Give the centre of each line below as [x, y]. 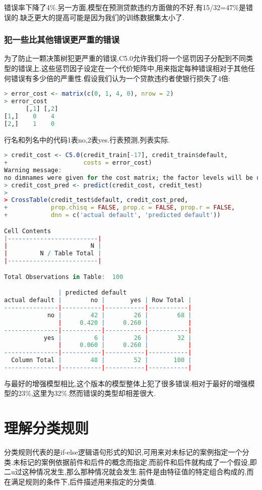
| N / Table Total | [53, 254]
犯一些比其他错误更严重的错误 [62, 40]
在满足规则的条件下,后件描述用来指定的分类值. [80, 481]
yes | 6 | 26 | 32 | [118, 338]
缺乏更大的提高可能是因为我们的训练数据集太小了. [102, 17]
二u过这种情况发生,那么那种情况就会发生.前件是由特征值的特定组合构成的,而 [129, 472]
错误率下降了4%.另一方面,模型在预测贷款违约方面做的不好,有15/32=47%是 [125, 7]
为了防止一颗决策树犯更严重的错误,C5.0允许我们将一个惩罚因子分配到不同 [125, 58]
